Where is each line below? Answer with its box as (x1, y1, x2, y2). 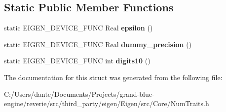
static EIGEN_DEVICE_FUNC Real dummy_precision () (4, 39, 192, 49)
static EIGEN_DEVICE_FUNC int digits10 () (4, 56, 151, 66)
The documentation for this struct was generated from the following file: (4, 72, 223, 82)
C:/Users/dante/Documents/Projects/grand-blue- (4, 88, 154, 99)
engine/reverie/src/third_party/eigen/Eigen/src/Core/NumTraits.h (4, 98, 209, 109)
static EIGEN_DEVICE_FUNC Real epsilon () (4, 23, 153, 33)
